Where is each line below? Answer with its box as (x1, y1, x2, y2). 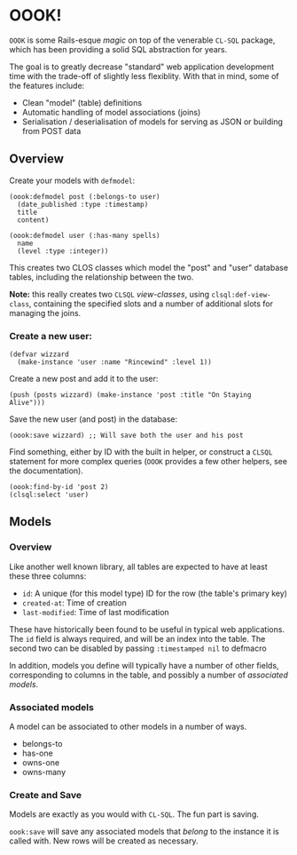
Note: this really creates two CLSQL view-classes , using (9, 289, 210, 299)
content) (17, 215, 50, 225)
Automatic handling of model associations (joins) (21, 107, 201, 117)
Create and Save (9, 788, 82, 801)
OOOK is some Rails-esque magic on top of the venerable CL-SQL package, (9, 35, 276, 45)
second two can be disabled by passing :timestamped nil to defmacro (9, 643, 268, 653)
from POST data (21, 125, 82, 136)
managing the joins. (9, 307, 82, 318)
